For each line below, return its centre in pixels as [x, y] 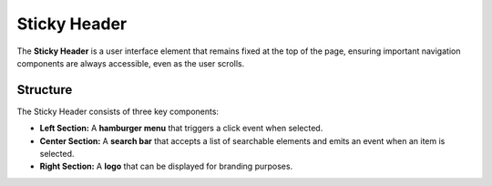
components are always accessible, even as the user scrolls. [131, 63]
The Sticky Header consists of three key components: [118, 111]
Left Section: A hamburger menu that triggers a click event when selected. [181, 129]
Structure [45, 90]
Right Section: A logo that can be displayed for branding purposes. [166, 166]
